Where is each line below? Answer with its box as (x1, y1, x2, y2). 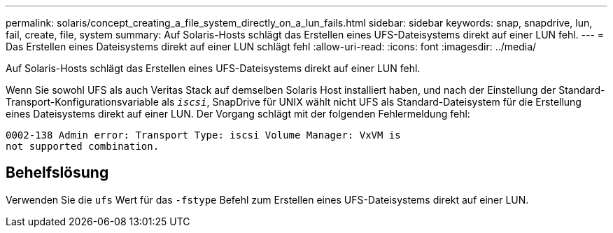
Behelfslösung (6, 164, 109, 182)
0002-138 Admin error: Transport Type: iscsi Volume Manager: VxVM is (6, 129, 401, 141)
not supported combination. (6, 141, 160, 152)
